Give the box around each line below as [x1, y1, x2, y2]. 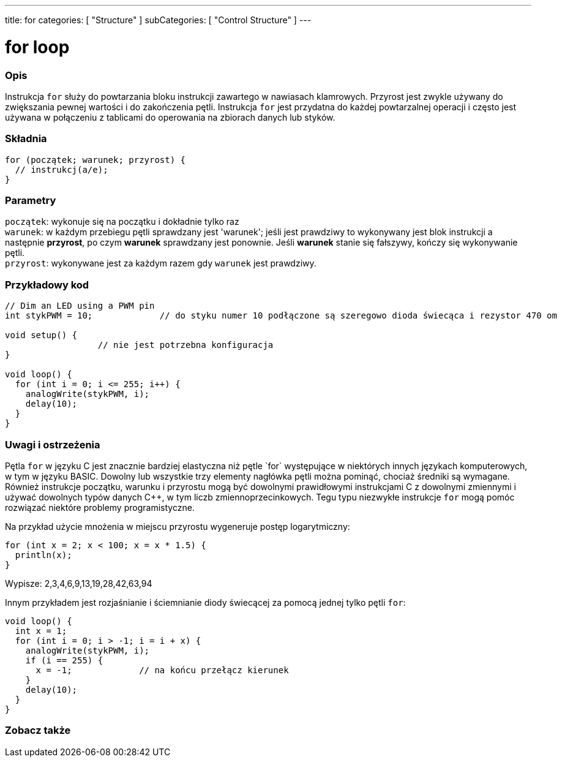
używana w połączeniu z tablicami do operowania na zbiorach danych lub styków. [5, 111, 335, 123]
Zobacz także [5, 724, 71, 737]
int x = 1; [15, 625, 67, 636]
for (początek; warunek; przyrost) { [5, 154, 186, 165]
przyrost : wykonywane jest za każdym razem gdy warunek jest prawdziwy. [5, 258, 317, 269]
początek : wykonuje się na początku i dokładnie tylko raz [5, 216, 239, 227]
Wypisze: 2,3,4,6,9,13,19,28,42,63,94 [5, 578, 152, 589]
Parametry [5, 194, 56, 206]
